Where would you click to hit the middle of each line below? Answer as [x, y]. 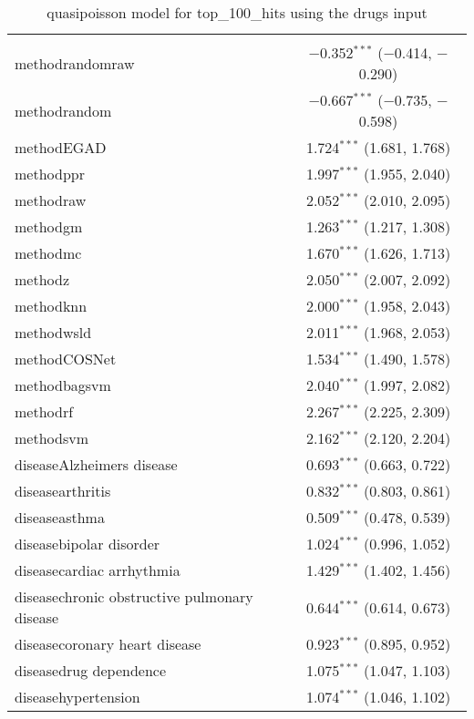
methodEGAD [61, 147]
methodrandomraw [75, 63]
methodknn [51, 306]
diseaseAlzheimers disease [96, 464]
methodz [42, 279]
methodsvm [52, 438]
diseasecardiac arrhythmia [98, 570]
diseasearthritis [63, 491]
